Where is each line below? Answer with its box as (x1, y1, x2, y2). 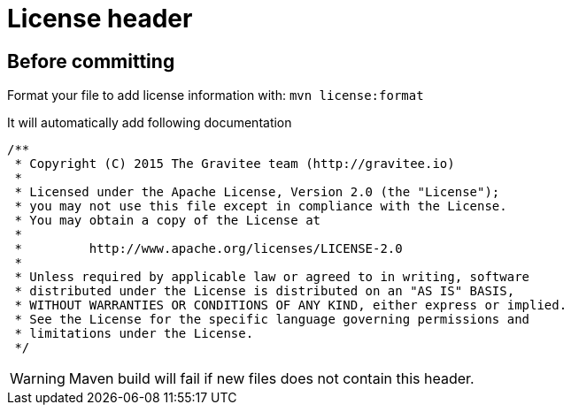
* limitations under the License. (14, 326, 254, 341)
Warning (10, 370, 66, 388)
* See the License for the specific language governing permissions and (14, 312, 530, 327)
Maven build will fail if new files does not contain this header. (68, 370, 475, 388)
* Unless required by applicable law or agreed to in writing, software (14, 270, 530, 285)
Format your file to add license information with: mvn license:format (7, 88, 424, 103)
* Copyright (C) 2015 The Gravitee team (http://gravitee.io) (14, 156, 455, 172)
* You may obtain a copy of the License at (14, 213, 321, 228)
